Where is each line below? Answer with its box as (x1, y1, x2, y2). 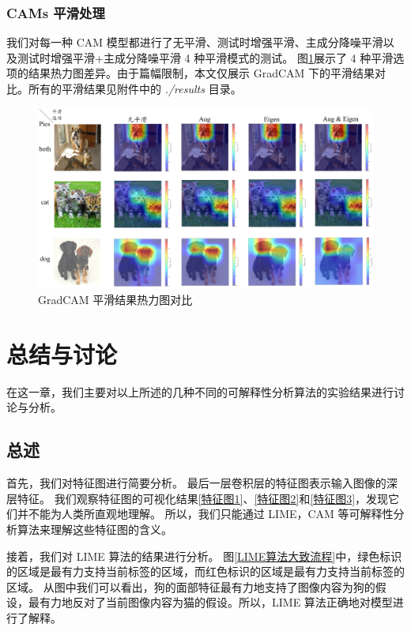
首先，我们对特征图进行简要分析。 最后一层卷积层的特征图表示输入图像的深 (6, 475, 398, 491)
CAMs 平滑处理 (6, 2, 105, 22)
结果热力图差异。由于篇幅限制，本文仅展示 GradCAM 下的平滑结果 (28, 65, 375, 81)
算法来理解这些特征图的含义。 (17, 521, 172, 538)
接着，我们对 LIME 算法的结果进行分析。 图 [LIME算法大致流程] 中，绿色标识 (6, 547, 402, 564)
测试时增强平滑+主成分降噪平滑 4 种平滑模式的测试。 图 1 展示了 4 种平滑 (17, 49, 394, 66)
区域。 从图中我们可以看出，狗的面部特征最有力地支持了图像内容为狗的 (6, 578, 375, 595)
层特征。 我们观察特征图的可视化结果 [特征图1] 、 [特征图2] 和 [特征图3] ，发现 (6, 490, 389, 506)
